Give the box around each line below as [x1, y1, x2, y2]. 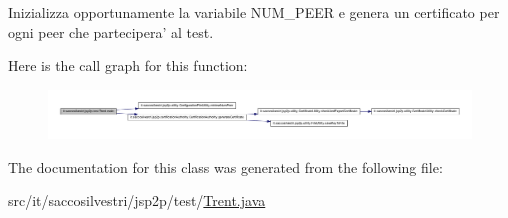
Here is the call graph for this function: [8, 55, 248, 76]
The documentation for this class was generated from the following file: [8, 156, 443, 177]
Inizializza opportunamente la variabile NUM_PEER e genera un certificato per [8, 2, 500, 22]
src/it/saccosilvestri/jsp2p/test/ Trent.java [8, 190, 266, 211]
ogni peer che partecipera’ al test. [8, 21, 214, 42]
